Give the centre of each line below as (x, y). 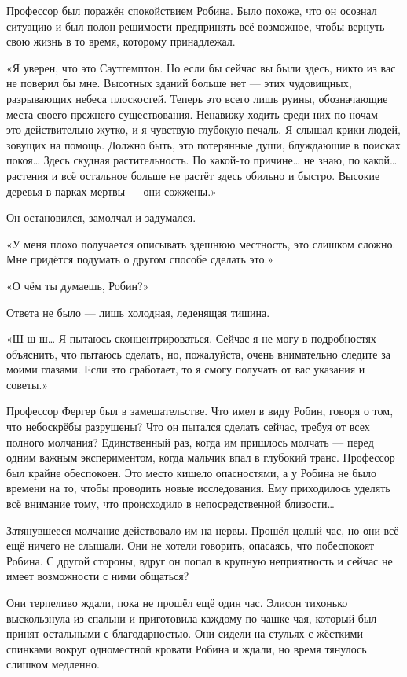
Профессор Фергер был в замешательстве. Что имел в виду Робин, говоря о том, (200, 411)
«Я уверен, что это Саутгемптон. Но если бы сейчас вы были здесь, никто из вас (201, 67)
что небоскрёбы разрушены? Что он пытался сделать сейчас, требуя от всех (188, 427)
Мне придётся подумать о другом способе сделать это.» (140, 259)
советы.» (27, 384)
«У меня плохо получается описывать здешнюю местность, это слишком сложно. (201, 243)
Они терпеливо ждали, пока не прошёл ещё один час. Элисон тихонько (177, 602)
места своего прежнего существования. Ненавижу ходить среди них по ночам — (200, 114)
